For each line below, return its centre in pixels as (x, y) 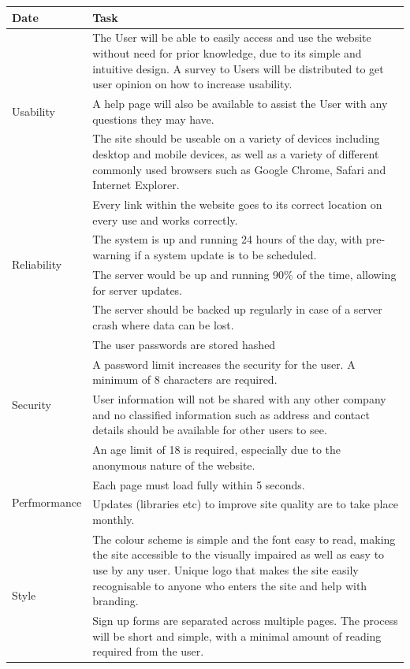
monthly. (114, 519)
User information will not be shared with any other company (239, 399)
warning (112, 255)
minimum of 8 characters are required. (185, 379)
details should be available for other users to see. (210, 430)
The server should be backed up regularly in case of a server (237, 309)
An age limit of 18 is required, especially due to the (217, 450)
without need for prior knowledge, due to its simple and (227, 52)
